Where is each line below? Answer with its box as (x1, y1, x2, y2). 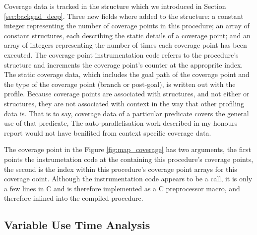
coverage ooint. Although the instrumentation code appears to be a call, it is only (4, 173, 253, 184)
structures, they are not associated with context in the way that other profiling (4, 98, 244, 108)
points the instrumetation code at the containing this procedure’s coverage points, (4, 154, 254, 164)
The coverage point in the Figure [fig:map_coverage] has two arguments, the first (4, 144, 251, 155)
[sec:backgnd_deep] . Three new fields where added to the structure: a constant (4, 10, 244, 21)
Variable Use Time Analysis (4, 217, 150, 233)
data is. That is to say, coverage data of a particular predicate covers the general (4, 108, 249, 118)
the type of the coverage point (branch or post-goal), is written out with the (4, 78, 236, 89)
